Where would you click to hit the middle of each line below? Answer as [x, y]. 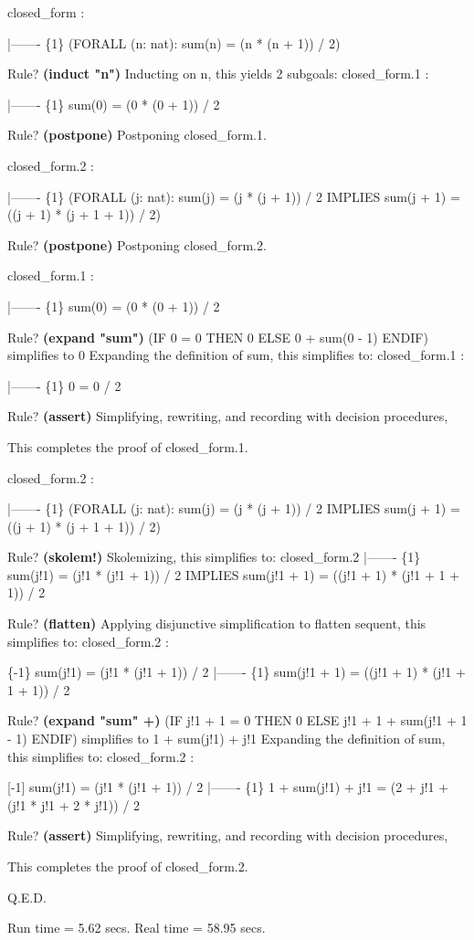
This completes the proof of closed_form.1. [128, 446]
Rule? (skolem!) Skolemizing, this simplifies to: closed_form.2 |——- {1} [214, 557]
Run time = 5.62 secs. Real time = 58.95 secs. [137, 928]
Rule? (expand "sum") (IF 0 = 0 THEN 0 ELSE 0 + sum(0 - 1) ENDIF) [218, 337]
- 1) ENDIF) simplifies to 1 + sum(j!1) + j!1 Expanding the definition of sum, [226, 739]
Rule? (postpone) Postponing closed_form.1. [137, 135]
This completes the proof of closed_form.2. [128, 866]
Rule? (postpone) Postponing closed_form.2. [137, 244]
